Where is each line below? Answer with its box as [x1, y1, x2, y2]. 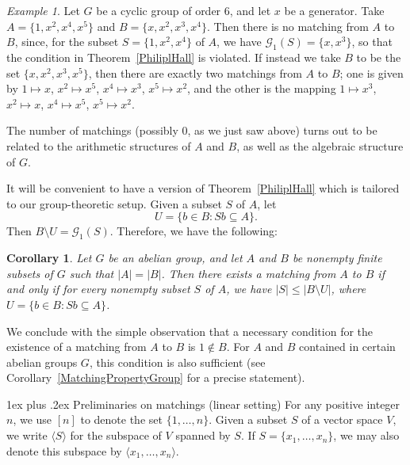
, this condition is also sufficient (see [89, 353, 266, 370]
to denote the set [80, 411, 163, 428]
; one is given [339, 64, 404, 81]
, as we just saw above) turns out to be [187, 122, 377, 139]
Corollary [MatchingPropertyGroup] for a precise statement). [6, 369, 305, 386]
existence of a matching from [6, 338, 147, 355]
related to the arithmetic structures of [6, 137, 191, 154]
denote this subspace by [6, 442, 122, 459]
